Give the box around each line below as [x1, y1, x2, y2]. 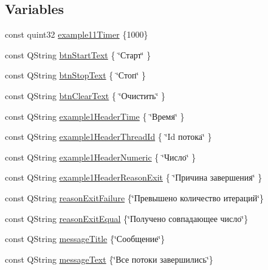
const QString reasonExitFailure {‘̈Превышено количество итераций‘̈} [5, 191, 264, 204]
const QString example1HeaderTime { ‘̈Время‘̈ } [5, 109, 185, 122]
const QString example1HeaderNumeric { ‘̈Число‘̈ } [5, 150, 196, 163]
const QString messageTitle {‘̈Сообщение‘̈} [5, 232, 165, 245]
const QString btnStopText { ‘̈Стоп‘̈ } [5, 69, 146, 81]
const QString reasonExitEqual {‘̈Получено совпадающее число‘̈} [5, 212, 249, 224]
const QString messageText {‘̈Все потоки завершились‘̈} [5, 252, 213, 265]
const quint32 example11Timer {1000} [5, 28, 148, 41]
